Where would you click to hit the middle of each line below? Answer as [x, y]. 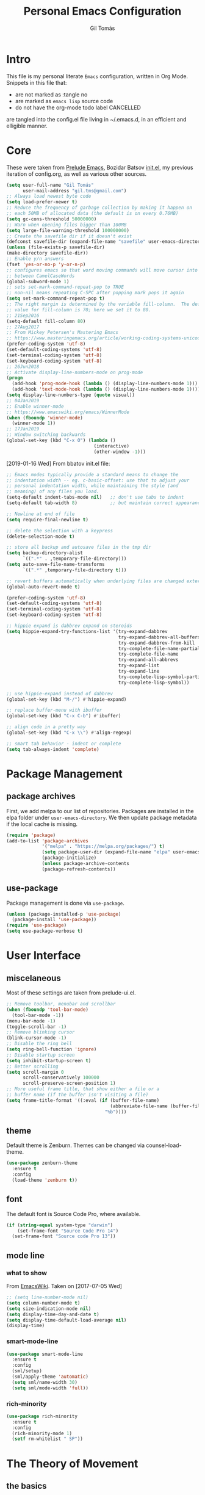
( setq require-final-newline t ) [47, 519]
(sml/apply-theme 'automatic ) [50, 1377]
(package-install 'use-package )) [54, 920]
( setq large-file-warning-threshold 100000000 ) [68, 230]
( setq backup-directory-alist [45, 553]
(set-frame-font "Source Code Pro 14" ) [68, 1231]
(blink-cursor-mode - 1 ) [37, 1038]
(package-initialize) [69, 858]
